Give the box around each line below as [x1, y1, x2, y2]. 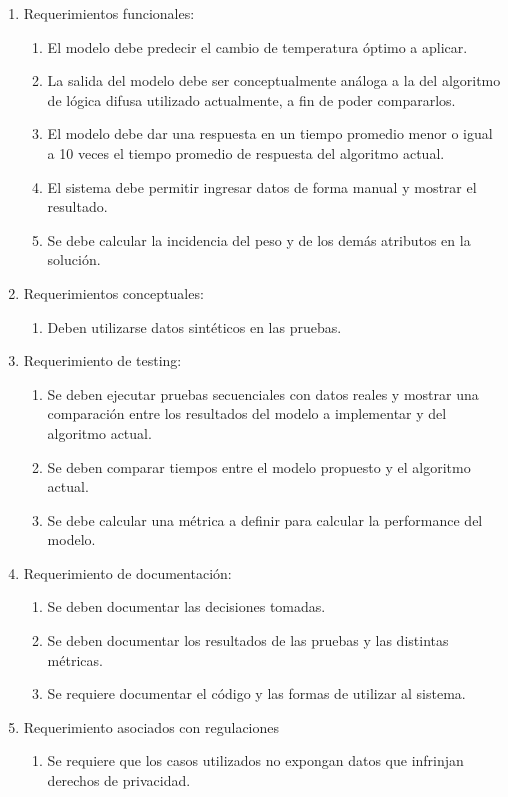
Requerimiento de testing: [23, 350, 182, 371]
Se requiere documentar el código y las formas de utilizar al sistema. [47, 683, 466, 704]
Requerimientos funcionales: [23, 3, 195, 23]
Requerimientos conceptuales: [23, 282, 204, 303]
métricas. [47, 649, 103, 670]
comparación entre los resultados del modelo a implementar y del [47, 403, 447, 424]
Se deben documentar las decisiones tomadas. [47, 596, 326, 617]
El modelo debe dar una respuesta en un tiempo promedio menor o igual [47, 123, 493, 144]
